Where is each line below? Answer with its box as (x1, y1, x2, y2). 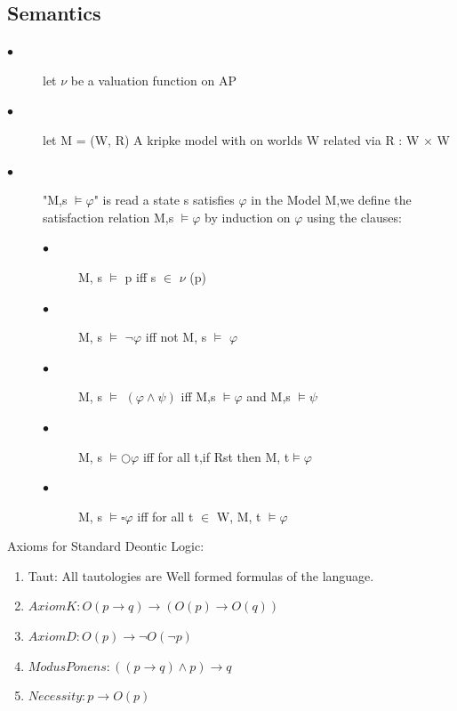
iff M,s (180, 387, 216, 406)
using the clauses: (307, 207, 402, 226)
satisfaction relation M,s (43, 207, 174, 226)
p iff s (124, 267, 156, 286)
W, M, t (216, 506, 261, 525)
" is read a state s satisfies (93, 190, 235, 209)
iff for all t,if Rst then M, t (142, 447, 290, 465)
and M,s (246, 387, 291, 406)
